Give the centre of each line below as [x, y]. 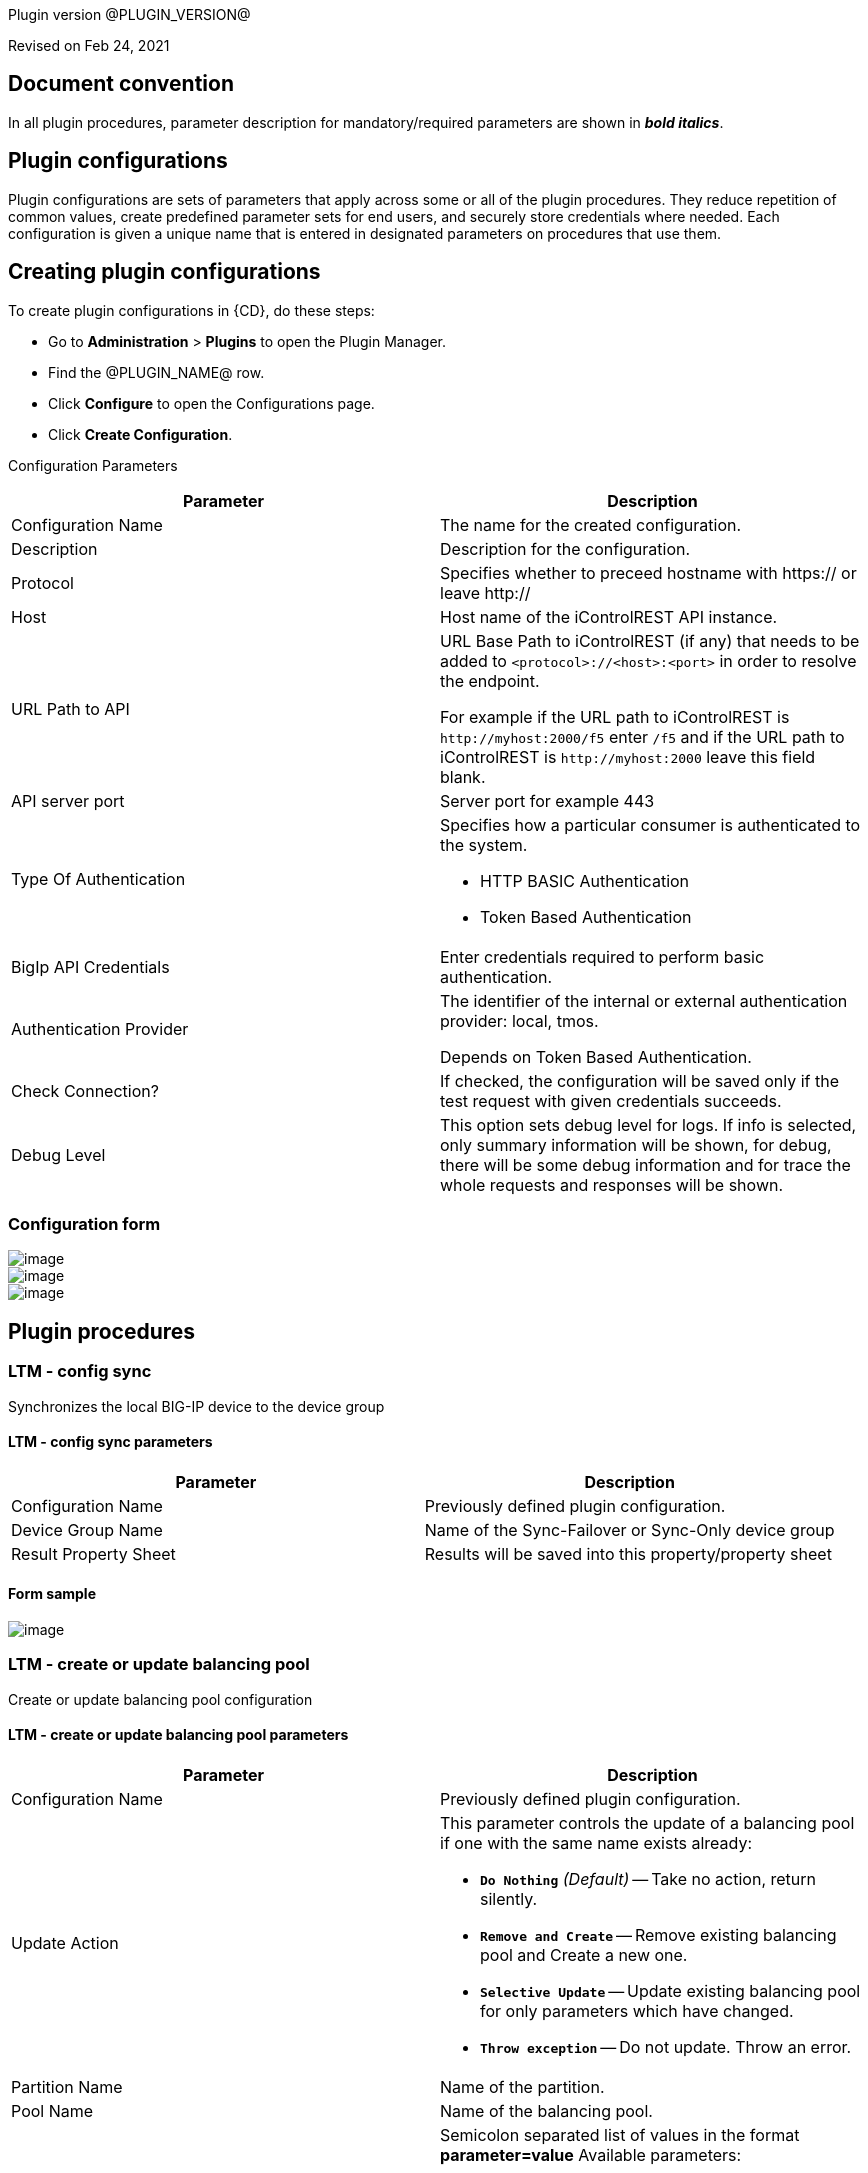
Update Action [65, 1942]
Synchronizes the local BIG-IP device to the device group [196, 1406]
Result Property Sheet [93, 1553]
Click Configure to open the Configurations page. [211, 403]
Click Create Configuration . [140, 434]
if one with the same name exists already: [596, 1842]
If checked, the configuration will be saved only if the [640, 1080]
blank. [463, 776]
